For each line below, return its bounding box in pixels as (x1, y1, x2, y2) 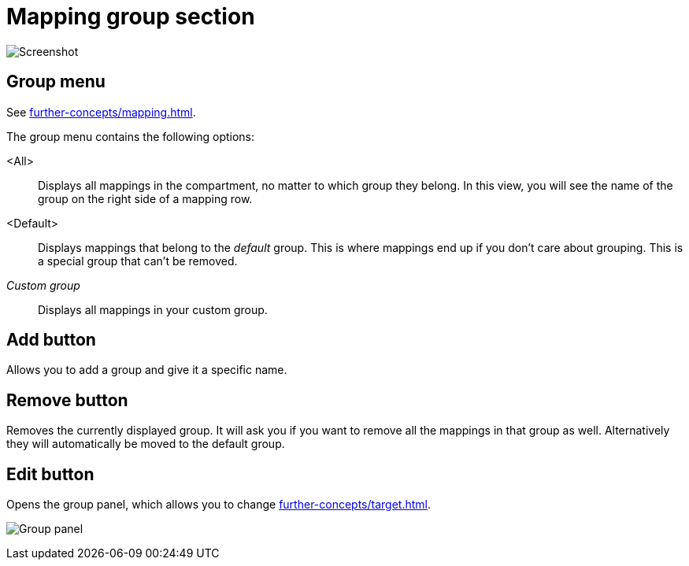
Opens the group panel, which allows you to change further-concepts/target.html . (6, 498, 432, 512)
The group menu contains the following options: (6, 129, 255, 143)
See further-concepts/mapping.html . (6, 105, 196, 119)
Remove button (6, 390, 128, 410)
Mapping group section (6, 3, 255, 30)
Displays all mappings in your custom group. (38, 302, 268, 316)
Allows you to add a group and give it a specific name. (6, 363, 287, 377)
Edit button (6, 464, 94, 484)
